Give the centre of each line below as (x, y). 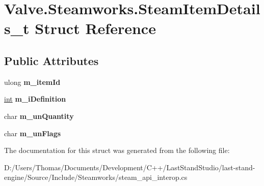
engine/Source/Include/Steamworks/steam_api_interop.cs (96, 177)
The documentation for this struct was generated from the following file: (117, 150)
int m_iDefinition (35, 99)
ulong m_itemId (32, 82)
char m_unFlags (33, 133)
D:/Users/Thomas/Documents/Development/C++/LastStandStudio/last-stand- (130, 167)
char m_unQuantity (39, 116)
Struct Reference (95, 28)
